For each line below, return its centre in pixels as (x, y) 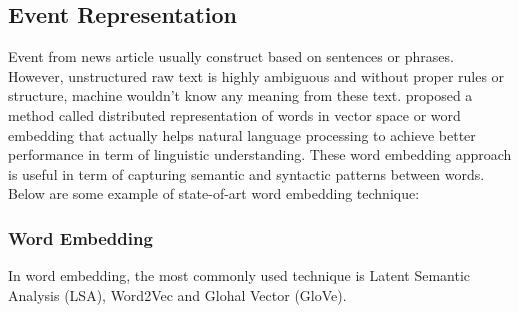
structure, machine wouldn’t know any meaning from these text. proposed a (240, 95)
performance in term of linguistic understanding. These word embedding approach (260, 154)
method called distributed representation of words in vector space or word (234, 114)
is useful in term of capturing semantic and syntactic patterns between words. (246, 173)
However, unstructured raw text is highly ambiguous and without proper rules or (256, 75)
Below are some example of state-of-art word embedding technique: (214, 193)
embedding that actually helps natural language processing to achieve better (242, 134)
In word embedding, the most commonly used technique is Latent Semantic (239, 275)
